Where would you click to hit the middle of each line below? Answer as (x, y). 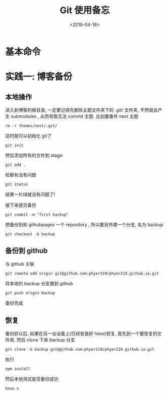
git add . (16, 165)
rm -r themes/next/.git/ (31, 126)
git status (17, 184)
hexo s (12, 388)
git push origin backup (30, 293)
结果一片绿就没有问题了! (30, 194)
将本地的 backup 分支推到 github (39, 283)
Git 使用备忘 (85, 10)
